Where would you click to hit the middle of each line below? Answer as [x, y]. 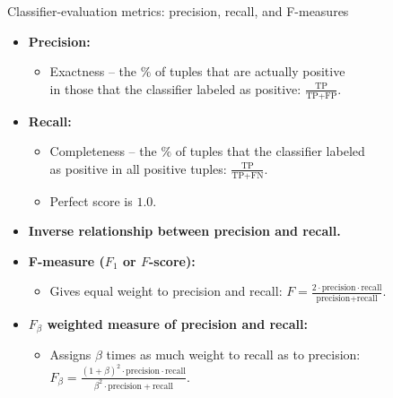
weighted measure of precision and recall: [177, 323]
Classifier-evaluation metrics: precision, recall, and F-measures [178, 11]
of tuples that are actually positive [250, 71]
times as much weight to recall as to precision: [233, 355]
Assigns [70, 355]
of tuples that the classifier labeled [270, 151]
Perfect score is [91, 200]
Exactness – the [93, 71]
